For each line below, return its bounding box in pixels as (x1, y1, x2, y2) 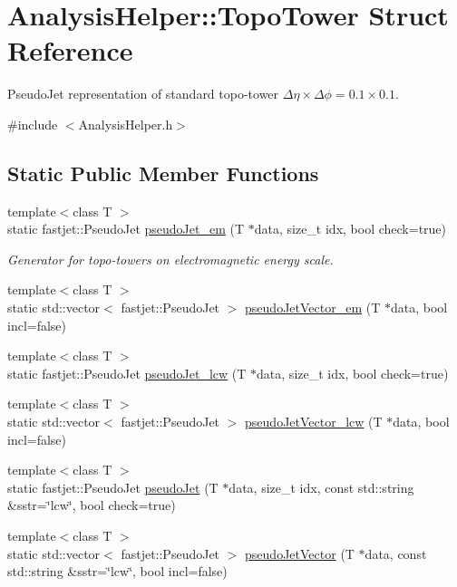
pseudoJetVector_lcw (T (245, 412, 383, 431)
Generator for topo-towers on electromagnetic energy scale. (7, 249, 334, 268)
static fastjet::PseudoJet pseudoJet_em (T (7, 219, 245, 238)
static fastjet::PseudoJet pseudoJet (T (7, 477, 219, 496)
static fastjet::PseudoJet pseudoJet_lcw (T (7, 363, 247, 382)
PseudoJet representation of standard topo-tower (7, 84, 279, 103)
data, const (365, 544, 427, 563)
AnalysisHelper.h (78, 114, 173, 133)
